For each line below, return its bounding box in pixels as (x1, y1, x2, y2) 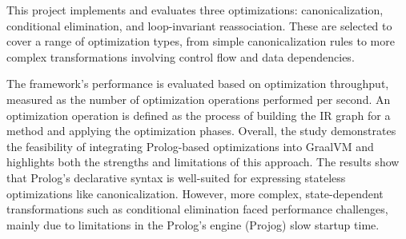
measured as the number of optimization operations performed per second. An (6, 90, 391, 107)
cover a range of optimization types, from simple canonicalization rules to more (6, 33, 395, 50)
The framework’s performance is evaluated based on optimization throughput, (6, 75, 389, 92)
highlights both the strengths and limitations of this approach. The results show (6, 153, 400, 170)
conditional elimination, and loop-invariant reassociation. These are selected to (6, 17, 392, 34)
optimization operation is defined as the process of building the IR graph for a (6, 106, 391, 123)
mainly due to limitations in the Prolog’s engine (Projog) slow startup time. (6, 216, 380, 233)
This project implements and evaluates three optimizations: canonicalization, (6, 2, 384, 18)
